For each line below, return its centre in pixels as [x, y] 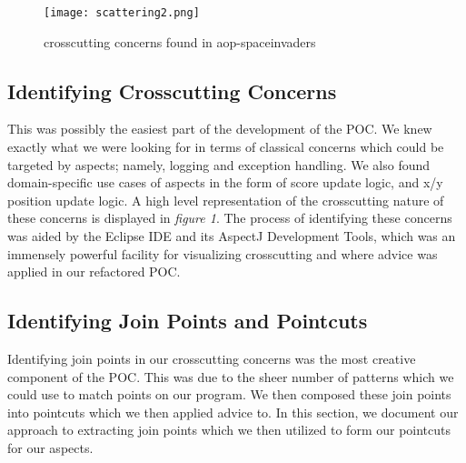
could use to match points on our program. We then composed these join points [229, 394]
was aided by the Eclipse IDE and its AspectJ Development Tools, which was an [232, 236]
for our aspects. [50, 447]
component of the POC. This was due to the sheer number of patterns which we [231, 376]
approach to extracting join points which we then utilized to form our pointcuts [229, 430]
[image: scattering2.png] [122, 13]
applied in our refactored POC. [94, 272]
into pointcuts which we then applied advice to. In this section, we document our [233, 412]
